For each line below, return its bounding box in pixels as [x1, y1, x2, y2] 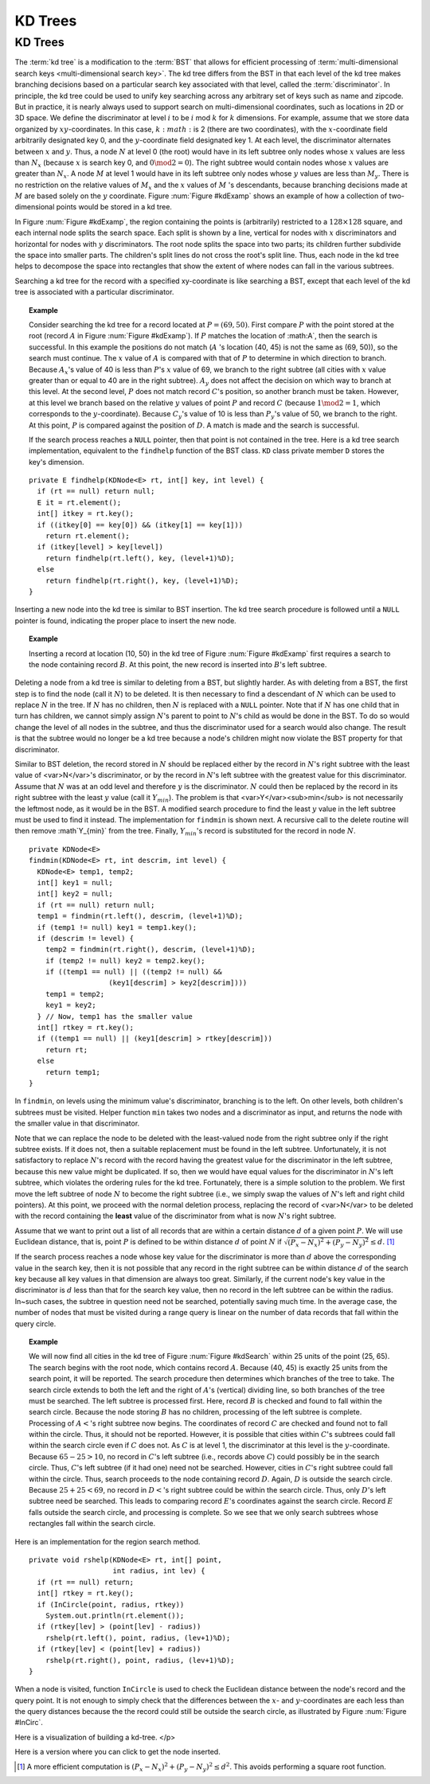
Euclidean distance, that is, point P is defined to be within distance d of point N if [14, 1237, 282, 1247]
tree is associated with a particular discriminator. [14, 287, 174, 297]
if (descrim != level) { [37, 934, 135, 943]
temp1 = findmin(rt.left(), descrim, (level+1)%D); [37, 912, 243, 921]
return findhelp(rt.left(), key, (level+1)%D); [45, 553, 235, 563]
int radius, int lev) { [112, 1567, 206, 1575]
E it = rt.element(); [37, 498, 122, 507]
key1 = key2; [45, 1001, 96, 1010]
